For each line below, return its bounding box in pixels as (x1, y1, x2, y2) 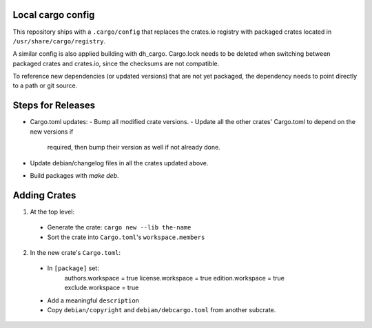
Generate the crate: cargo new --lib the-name (47, 223, 192, 232)
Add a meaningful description (47, 296, 139, 305)
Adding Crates (12, 189, 76, 201)
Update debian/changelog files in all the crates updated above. (30, 158, 209, 167)
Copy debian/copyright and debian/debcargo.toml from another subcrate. (47, 305, 276, 314)
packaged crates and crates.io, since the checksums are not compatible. (12, 59, 220, 68)
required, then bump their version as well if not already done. (47, 143, 220, 152)
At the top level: (30, 207, 75, 216)
